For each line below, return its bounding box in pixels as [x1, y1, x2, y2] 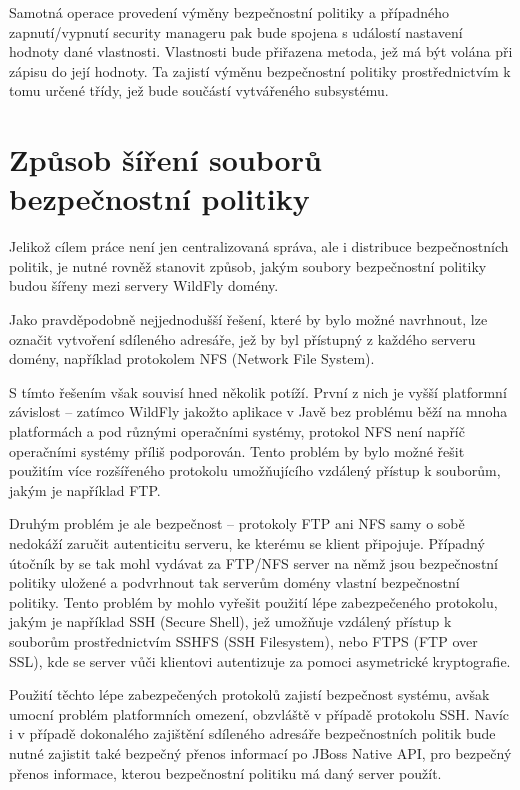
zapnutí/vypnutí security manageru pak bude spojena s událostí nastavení [9, 21, 463, 42]
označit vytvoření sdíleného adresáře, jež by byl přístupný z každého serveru [9, 328, 476, 349]
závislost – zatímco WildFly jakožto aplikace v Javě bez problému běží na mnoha [9, 401, 508, 422]
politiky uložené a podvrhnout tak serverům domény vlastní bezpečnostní [9, 572, 460, 593]
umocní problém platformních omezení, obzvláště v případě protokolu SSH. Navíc [9, 703, 509, 724]
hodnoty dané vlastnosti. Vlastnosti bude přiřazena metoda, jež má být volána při [9, 41, 513, 62]
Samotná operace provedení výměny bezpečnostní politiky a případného [9, 2, 450, 22]
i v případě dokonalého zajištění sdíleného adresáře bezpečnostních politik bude [9, 723, 496, 744]
